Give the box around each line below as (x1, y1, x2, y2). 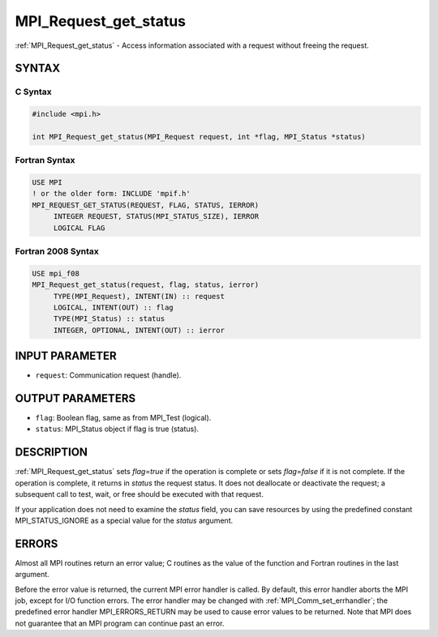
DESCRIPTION (15, 446, 88, 460)
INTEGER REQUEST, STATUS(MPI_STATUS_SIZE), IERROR (53, 212, 260, 221)
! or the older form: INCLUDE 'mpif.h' (32, 189, 191, 199)
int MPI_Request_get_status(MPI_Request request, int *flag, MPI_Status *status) (32, 132, 367, 141)
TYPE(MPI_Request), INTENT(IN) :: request (53, 292, 225, 301)
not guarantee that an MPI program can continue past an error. (15, 618, 225, 628)
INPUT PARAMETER (15, 349, 117, 363)
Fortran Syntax (15, 155, 75, 166)
